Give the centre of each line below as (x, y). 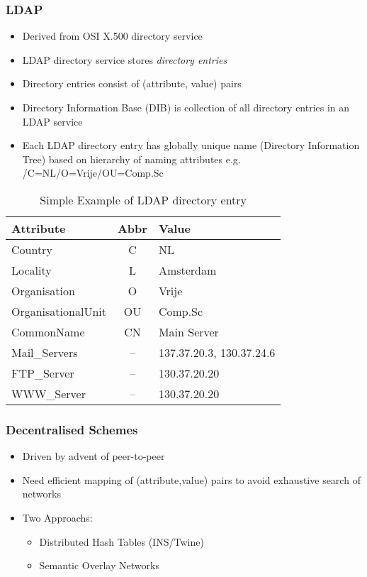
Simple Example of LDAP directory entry (143, 199)
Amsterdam (187, 270)
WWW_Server (49, 393)
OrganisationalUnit (59, 311)
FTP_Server (43, 373)
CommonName (48, 331)
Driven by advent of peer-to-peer (94, 456)
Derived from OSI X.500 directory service (112, 36)
